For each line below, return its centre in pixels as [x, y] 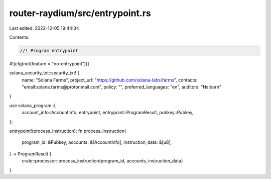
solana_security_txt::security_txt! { [44, 73]
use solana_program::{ [33, 105]
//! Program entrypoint [49, 51]
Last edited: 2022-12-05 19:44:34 [44, 28]
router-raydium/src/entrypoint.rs [80, 13]
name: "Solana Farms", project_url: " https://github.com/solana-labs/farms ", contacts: [110, 80]
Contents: [19, 37]
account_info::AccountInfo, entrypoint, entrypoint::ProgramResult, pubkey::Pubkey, [108, 113]
